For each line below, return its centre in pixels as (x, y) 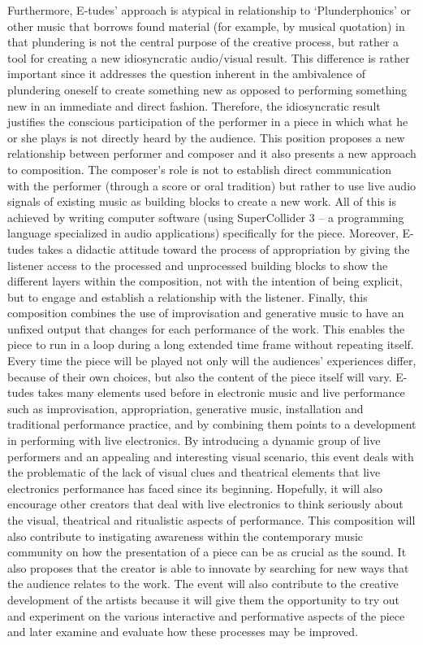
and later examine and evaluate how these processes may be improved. (183, 632)
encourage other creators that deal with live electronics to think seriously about (205, 504)
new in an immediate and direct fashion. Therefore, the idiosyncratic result (194, 105)
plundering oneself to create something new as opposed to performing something (207, 89)
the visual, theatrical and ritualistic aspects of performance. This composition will (211, 520)
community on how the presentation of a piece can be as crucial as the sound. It (207, 552)
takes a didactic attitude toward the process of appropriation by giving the (224, 248)
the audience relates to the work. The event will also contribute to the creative (203, 584)
